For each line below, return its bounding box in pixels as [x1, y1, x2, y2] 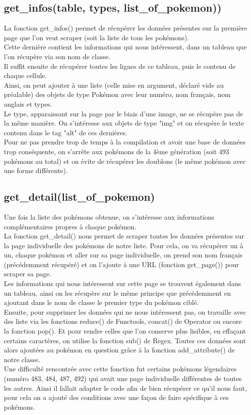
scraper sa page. [4, 269, 51, 279]
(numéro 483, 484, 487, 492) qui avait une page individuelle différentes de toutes [4, 373, 242, 383]
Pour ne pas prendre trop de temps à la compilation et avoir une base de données [4, 137, 246, 147]
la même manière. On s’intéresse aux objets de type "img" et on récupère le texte [4, 118, 244, 128]
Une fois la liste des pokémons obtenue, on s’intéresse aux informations [4, 211, 215, 222]
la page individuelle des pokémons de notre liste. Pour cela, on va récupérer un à [4, 240, 244, 250]
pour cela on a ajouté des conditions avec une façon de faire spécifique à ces [4, 392, 229, 402]
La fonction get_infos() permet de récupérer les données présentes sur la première [4, 23, 247, 33]
